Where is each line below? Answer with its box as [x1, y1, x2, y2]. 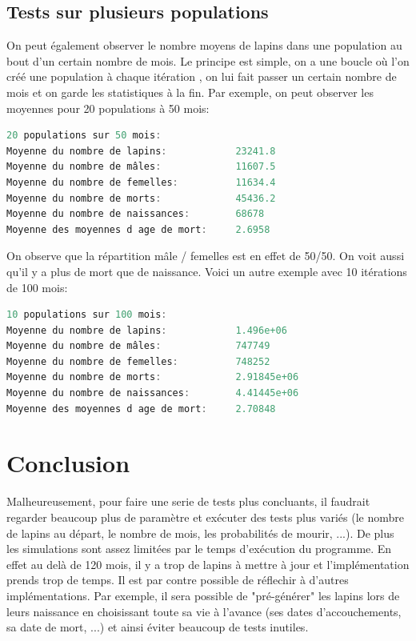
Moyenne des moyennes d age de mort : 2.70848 [6, 403, 276, 415]
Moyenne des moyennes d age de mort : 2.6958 [6, 223, 270, 235]
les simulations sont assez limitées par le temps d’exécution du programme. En [6, 540, 392, 557]
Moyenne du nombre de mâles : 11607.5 [6, 161, 276, 173]
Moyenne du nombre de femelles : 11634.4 [6, 176, 276, 188]
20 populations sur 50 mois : [6, 130, 162, 142]
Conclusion [6, 447, 130, 479]
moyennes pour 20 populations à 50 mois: [6, 99, 210, 116]
